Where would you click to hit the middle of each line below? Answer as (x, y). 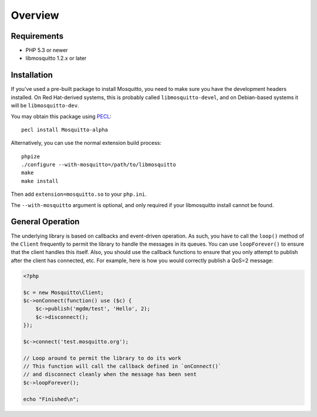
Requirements (37, 36)
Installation (32, 75)
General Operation (45, 222)
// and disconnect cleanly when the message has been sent (110, 374)
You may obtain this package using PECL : (61, 116)
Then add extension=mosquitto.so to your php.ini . (79, 194)
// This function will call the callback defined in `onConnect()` (122, 366)
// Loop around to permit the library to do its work (102, 358)
